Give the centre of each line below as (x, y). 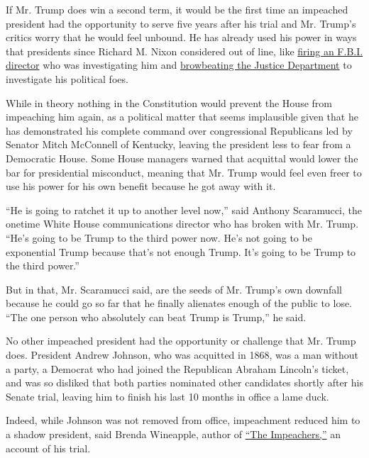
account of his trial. (48, 448)
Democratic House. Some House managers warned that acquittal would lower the (182, 158)
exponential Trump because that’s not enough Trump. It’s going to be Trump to (181, 251)
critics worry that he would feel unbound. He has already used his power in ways (181, 37)
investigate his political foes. (67, 78)
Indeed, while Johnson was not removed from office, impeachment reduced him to (183, 420)
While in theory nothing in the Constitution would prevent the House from (169, 102)
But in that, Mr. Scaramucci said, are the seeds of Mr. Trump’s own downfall (174, 289)
